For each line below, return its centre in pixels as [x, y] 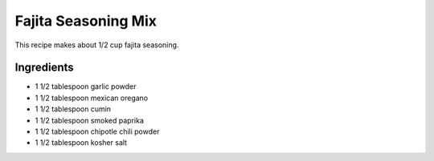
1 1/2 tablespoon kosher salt [81, 143]
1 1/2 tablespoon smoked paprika [90, 120]
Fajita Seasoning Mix [86, 21]
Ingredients [44, 68]
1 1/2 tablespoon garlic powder [86, 87]
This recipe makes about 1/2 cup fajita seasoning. [97, 45]
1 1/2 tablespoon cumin [73, 109]
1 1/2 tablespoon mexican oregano [92, 98]
